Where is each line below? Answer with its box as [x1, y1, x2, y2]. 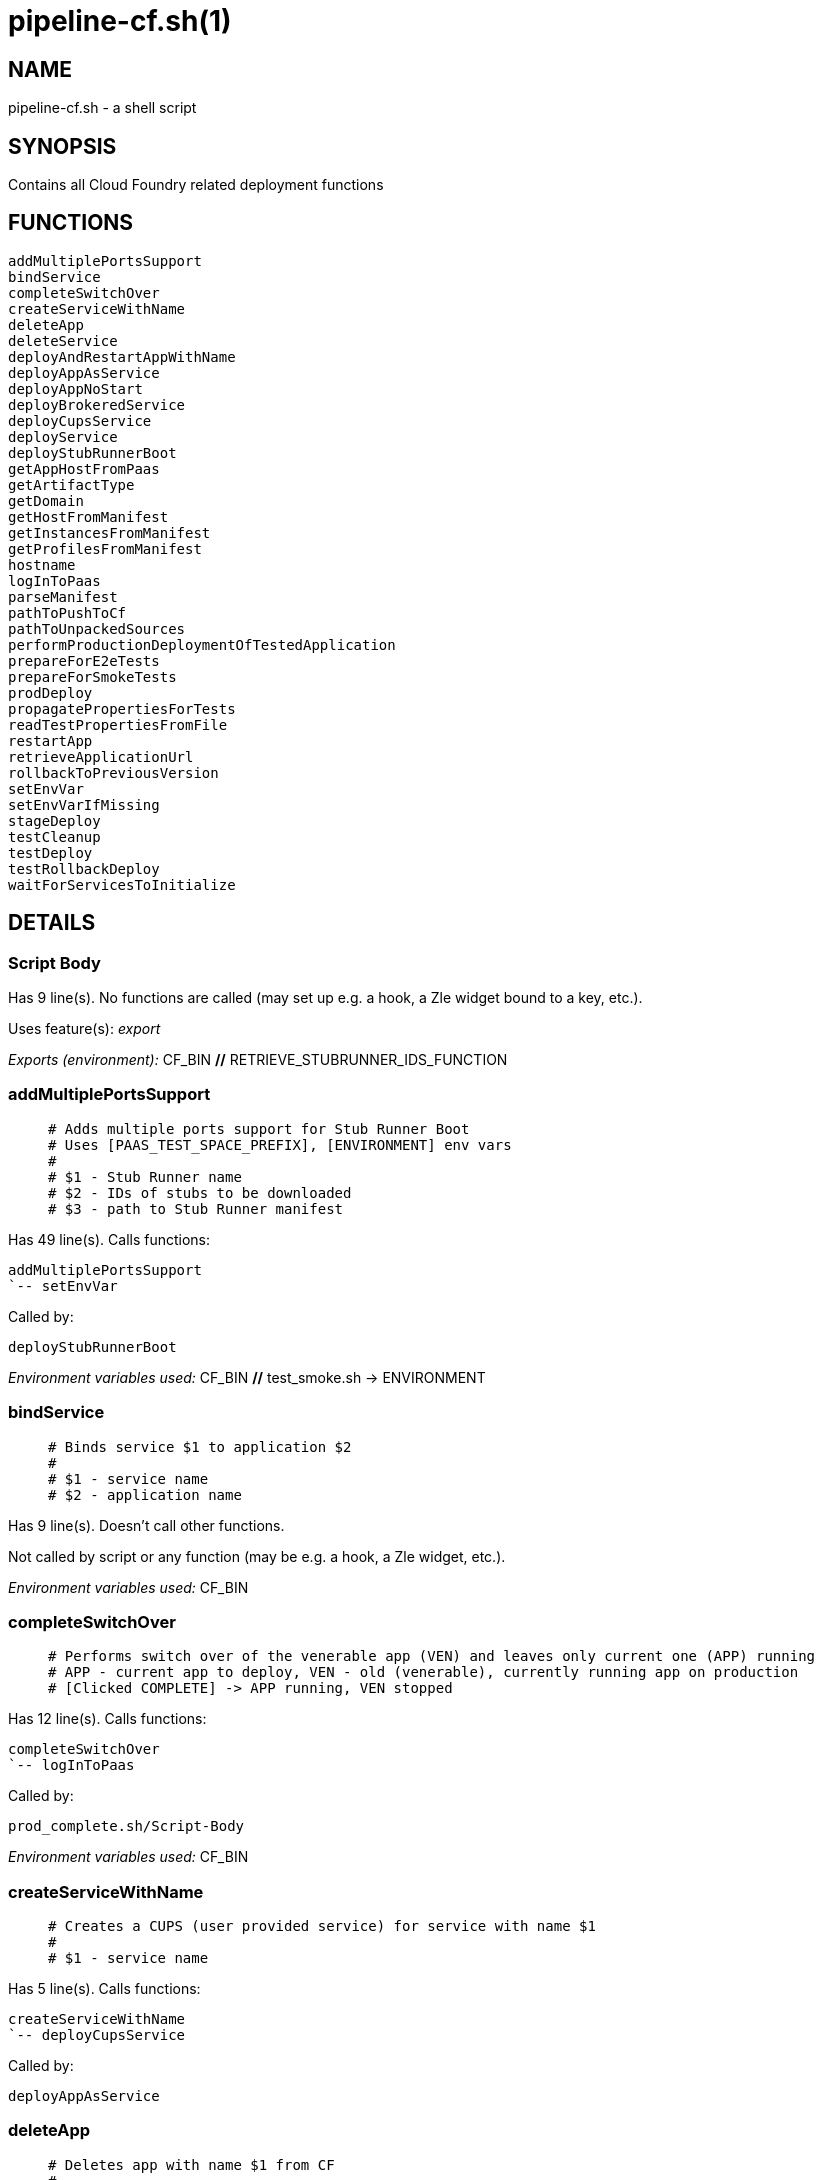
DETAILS [8, 910, 96, 936]
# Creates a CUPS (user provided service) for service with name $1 [48, 1918, 596, 1935]
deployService [8, 428, 118, 445]
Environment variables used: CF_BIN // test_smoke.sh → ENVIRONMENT [8, 1368, 486, 1386]
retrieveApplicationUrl [8, 748, 194, 765]
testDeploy [8, 844, 93, 861]
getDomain [8, 492, 84, 509]
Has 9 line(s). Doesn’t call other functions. [8, 1516, 285, 1534]
